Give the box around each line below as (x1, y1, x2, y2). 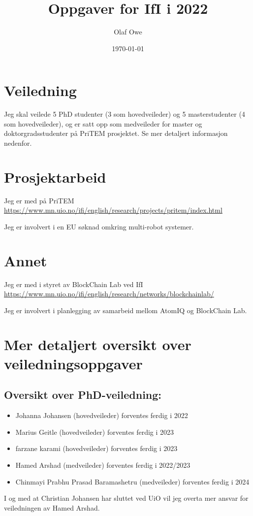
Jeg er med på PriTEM (4, 195, 74, 205)
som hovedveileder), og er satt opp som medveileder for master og (4, 118, 202, 129)
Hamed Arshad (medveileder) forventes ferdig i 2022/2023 (15, 459, 190, 470)
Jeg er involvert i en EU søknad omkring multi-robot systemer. (4, 221, 194, 231)
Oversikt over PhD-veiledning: (4, 387, 162, 402)
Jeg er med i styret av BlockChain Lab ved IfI (4, 279, 143, 289)
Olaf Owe (114, 27, 142, 37)
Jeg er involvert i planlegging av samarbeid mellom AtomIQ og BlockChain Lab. (4, 305, 247, 315)
